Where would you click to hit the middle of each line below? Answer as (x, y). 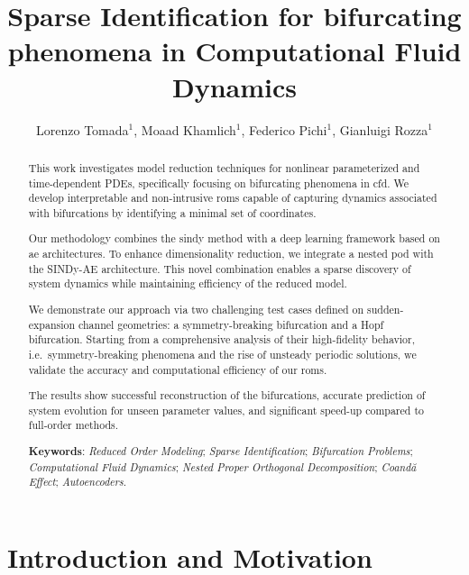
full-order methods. (74, 425)
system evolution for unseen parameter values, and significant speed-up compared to (226, 410)
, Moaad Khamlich (185, 129)
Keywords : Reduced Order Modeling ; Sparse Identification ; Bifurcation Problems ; (221, 451)
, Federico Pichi (284, 129)
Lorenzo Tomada (83, 129)
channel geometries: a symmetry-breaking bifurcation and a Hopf (231, 324)
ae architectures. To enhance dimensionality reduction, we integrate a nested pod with (231, 254)
